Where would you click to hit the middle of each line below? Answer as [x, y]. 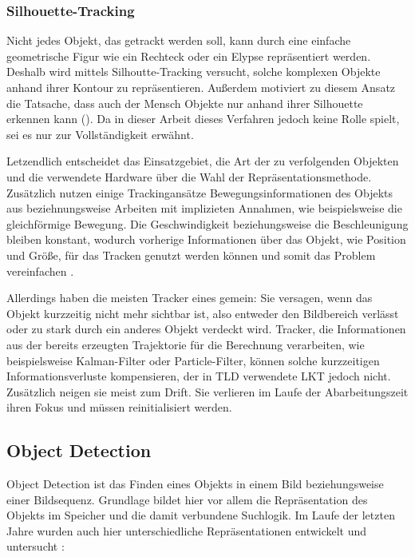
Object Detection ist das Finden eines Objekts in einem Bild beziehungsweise [195, 484]
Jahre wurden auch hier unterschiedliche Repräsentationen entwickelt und [187, 530]
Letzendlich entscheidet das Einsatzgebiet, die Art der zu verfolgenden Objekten [203, 161]
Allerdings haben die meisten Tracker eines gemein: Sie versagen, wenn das [190, 298]
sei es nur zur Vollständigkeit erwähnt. [100, 134]
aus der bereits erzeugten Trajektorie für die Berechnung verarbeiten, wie [186, 344]
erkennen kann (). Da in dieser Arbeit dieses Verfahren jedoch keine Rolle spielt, [203, 119]
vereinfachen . [40, 271]
